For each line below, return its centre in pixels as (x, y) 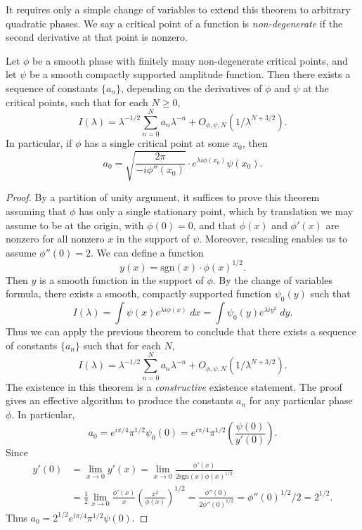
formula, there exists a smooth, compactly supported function (139, 293)
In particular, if (39, 143)
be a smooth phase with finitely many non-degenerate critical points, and (190, 60)
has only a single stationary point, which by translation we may (216, 211)
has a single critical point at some (157, 143)
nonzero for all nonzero (55, 239)
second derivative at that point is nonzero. (97, 37)
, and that (215, 225)
